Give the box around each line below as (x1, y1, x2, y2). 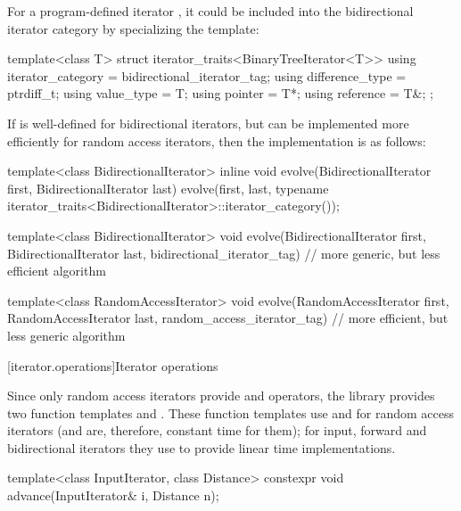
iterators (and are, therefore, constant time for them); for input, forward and (7, 421, 427, 440)
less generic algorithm (7, 326, 126, 344)
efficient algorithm (7, 261, 106, 280)
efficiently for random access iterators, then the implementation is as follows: (7, 131, 426, 150)
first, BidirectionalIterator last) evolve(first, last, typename (7, 178, 329, 197)
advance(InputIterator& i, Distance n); (7, 486, 219, 505)
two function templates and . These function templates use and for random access (7, 403, 455, 422)
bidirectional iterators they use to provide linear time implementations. (7, 438, 396, 457)
